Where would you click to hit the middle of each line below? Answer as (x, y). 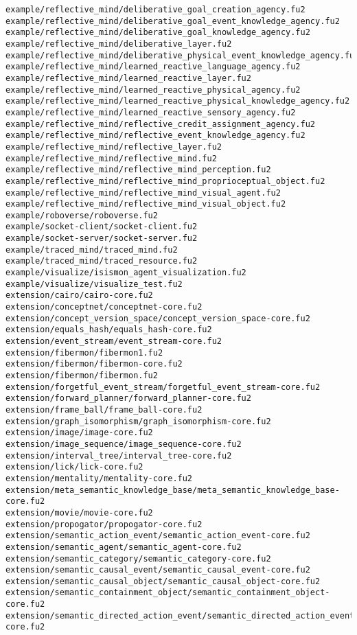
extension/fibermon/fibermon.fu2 (82, 376)
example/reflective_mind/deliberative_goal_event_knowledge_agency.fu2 (173, 21)
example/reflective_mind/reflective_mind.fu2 (111, 158)
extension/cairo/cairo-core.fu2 (79, 296)
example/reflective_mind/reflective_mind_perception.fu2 (138, 170)
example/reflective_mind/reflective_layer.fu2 (114, 147)
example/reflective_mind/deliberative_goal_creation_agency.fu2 (156, 10)
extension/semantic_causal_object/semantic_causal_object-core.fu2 (163, 581)
